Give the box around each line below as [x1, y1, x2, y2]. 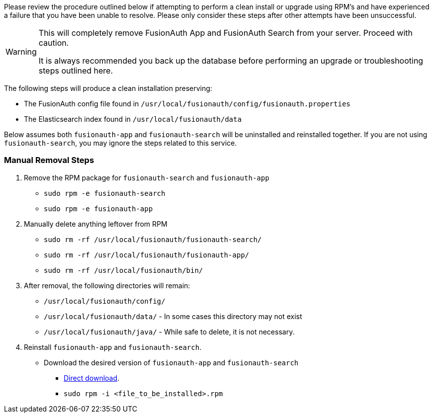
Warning [5, 47, 37, 57]
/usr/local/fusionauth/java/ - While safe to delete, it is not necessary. [44, 327, 295, 336]
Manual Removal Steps [4, 155, 94, 166]
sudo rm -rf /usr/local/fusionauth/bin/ [44, 266, 203, 274]
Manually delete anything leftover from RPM [24, 219, 168, 228]
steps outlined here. [38, 66, 113, 76]
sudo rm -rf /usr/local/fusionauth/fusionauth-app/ [44, 250, 250, 259]
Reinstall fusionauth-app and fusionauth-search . [24, 342, 202, 351]
